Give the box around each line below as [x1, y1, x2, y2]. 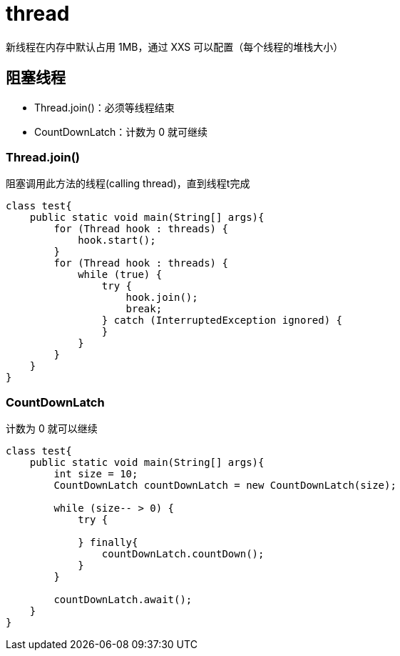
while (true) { [78, 269, 163, 281]
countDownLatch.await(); [53, 594, 193, 606]
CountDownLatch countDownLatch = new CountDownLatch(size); [53, 479, 396, 492]
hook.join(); [125, 292, 198, 304]
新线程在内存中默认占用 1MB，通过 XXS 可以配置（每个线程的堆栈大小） [6, 40, 344, 53]
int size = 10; [53, 468, 138, 480]
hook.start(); [78, 234, 156, 247]
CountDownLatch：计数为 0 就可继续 [34, 125, 207, 138]
